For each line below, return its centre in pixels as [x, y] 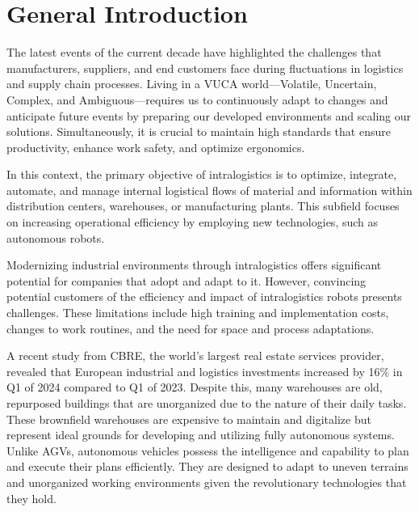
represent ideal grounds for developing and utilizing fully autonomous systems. [201, 435]
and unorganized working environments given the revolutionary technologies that [207, 482]
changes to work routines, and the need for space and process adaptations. [191, 328]
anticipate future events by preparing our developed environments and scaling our [209, 115]
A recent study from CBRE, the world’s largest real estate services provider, [195, 355]
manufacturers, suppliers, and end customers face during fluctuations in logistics [205, 68]
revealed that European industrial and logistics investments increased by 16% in [205, 371]
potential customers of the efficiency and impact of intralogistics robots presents [204, 296]
